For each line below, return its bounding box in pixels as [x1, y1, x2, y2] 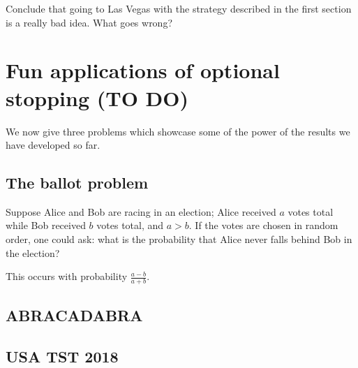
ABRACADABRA [6, 304, 143, 326]
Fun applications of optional [6, 56, 280, 84]
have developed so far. [6, 138, 100, 152]
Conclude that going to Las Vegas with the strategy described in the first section [6, 1, 352, 15]
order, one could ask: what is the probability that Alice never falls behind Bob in [6, 232, 352, 246]
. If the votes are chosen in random [188, 218, 338, 233]
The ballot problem [6, 172, 149, 193]
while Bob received [6, 218, 86, 233]
